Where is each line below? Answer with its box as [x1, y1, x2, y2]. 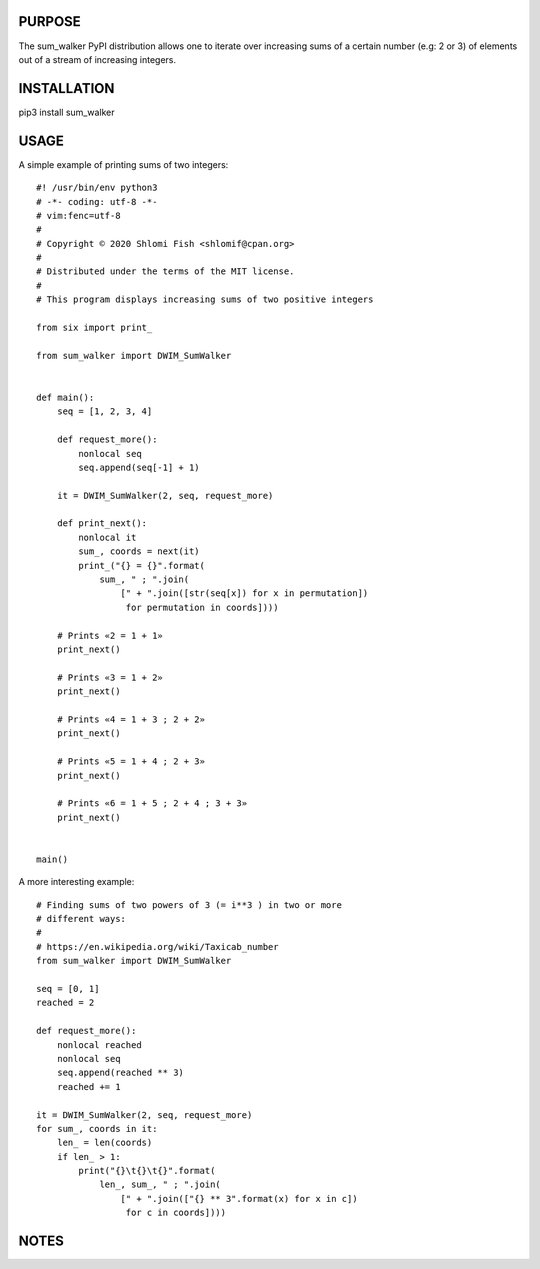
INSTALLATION [18, 80, 115, 97]
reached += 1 [56, 1081, 121, 1092]
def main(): [36, 391, 95, 403]
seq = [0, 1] [36, 983, 100, 994]
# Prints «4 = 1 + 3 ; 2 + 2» [56, 713, 205, 725]
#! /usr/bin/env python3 [36, 182, 158, 194]
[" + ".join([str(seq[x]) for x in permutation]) [120, 588, 369, 599]
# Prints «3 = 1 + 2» [56, 671, 164, 683]
